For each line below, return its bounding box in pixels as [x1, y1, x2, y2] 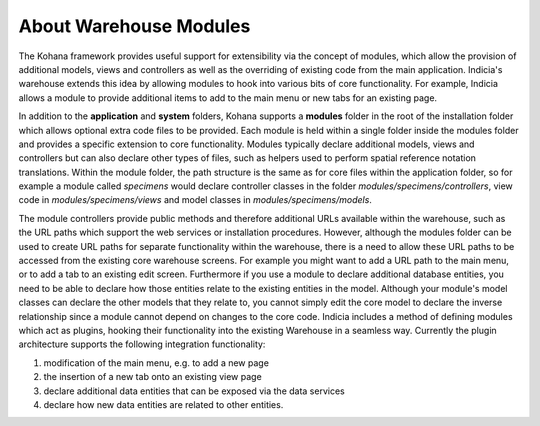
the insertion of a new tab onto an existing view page [43, 371, 262, 383]
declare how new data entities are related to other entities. [43, 398, 284, 410]
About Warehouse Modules [18, 15, 251, 37]
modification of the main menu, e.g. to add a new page [43, 356, 270, 369]
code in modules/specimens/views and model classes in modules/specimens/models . [18, 194, 372, 206]
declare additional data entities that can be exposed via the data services [43, 385, 345, 397]
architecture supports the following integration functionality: [18, 338, 266, 350]
